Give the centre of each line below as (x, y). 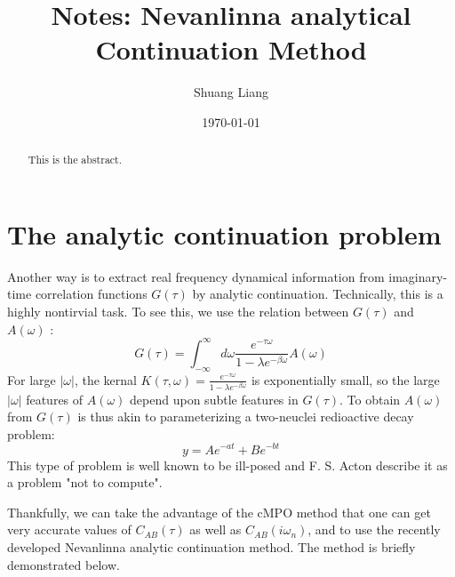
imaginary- (418, 276)
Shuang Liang (231, 92)
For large (32, 379)
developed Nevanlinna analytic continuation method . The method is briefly (212, 546)
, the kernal (105, 379)
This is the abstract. (75, 160)
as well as (216, 529)
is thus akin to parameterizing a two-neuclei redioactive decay (246, 417)
